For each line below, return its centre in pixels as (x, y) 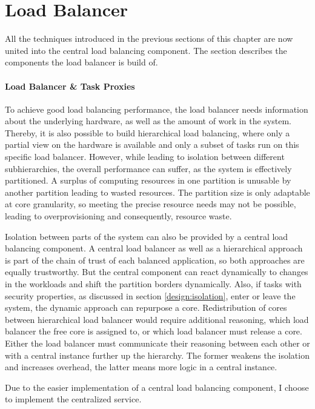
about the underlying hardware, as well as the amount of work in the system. (148, 121)
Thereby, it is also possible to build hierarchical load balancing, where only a (148, 132)
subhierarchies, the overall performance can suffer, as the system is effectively (148, 168)
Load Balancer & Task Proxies (70, 86)
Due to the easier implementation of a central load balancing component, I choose (157, 387)
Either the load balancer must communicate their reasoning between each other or (157, 343)
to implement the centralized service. (73, 399)
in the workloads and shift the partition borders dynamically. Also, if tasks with (153, 284)
